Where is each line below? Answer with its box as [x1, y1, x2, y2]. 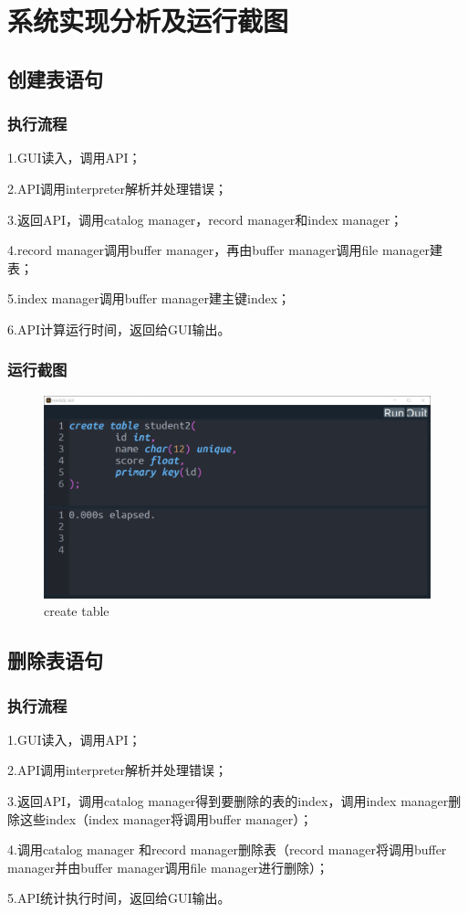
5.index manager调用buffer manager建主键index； [7, 289, 291, 308]
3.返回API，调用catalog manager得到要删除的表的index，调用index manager [7, 791, 449, 811]
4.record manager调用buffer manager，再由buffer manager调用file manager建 [7, 240, 443, 260]
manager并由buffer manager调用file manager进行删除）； [7, 857, 329, 876]
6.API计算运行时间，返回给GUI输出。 [7, 319, 231, 338]
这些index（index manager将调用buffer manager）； [19, 809, 313, 828]
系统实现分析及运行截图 [7, 2, 289, 39]
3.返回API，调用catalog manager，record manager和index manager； [7, 209, 403, 228]
